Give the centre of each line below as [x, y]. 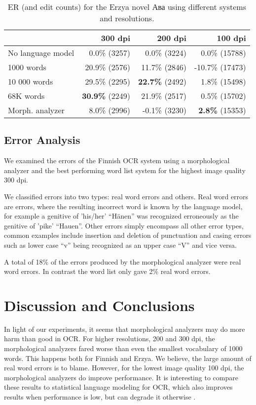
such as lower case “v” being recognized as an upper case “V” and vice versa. [120, 245]
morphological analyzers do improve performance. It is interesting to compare [121, 377]
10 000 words [31, 81]
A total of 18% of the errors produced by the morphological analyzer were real [123, 261]
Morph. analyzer [36, 110]
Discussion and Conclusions [99, 305]
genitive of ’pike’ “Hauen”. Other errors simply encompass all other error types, [124, 225]
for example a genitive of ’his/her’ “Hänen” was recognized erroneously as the [121, 216]
